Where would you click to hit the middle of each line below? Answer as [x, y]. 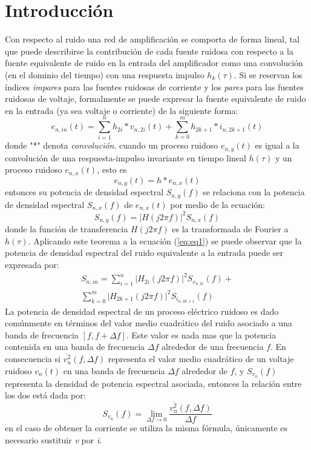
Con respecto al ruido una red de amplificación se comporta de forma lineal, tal [152, 39]
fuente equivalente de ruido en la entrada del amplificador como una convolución [154, 63]
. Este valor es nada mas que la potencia [201, 334]
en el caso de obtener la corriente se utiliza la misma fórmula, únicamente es [146, 428]
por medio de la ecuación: [218, 204]
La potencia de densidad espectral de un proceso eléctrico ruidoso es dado [142, 311]
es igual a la [277, 145]
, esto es [112, 170]
